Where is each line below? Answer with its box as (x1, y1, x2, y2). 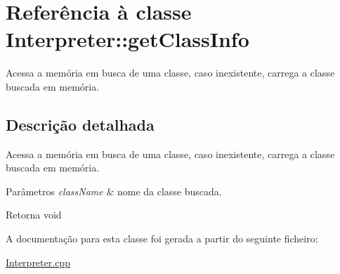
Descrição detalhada (6, 113, 155, 135)
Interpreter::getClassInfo (6, 25, 249, 53)
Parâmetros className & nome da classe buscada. (6, 183, 222, 198)
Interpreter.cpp (6, 254, 70, 269)
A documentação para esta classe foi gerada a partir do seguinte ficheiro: (6, 231, 318, 246)
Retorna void (6, 207, 62, 222)
